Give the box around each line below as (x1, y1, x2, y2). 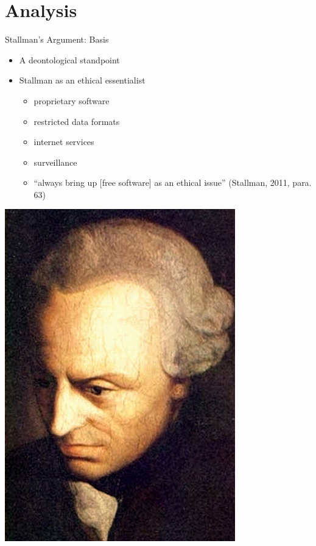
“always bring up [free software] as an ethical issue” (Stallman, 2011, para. (33, 176, 312, 189)
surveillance (33, 155, 77, 168)
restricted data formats (33, 115, 120, 127)
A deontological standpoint (19, 53, 120, 66)
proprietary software (33, 94, 110, 107)
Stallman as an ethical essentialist (19, 74, 146, 87)
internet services (33, 135, 94, 148)
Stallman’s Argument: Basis (5, 33, 109, 46)
